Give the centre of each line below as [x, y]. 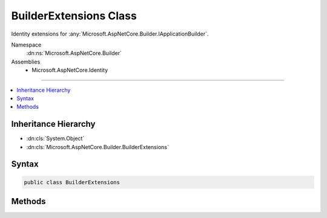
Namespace [26, 45]
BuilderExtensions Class [74, 16]
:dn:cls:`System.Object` [55, 138]
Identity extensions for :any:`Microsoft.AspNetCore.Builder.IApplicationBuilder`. [110, 34]
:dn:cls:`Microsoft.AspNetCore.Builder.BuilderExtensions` [97, 147]
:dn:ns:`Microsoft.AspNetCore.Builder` [74, 53]
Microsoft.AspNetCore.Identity [70, 70]
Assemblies [26, 62]
